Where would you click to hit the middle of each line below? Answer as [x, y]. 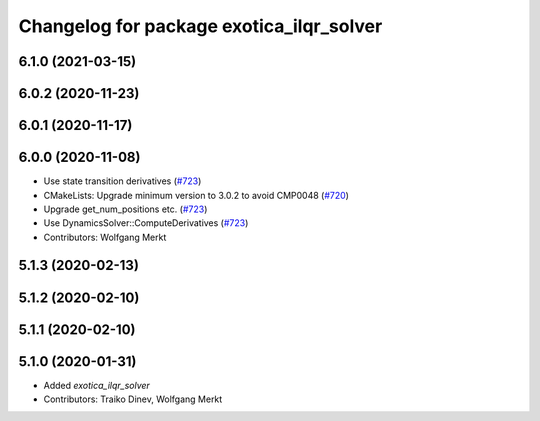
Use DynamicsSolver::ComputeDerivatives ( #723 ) [146, 223]
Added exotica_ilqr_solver [96, 385]
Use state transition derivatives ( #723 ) [122, 181]
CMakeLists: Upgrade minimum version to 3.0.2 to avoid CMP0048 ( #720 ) [196, 195]
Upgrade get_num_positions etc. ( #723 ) [125, 209]
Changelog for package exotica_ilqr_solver [200, 26]
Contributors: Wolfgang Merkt [105, 237]
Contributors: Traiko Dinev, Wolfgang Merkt [133, 399]
